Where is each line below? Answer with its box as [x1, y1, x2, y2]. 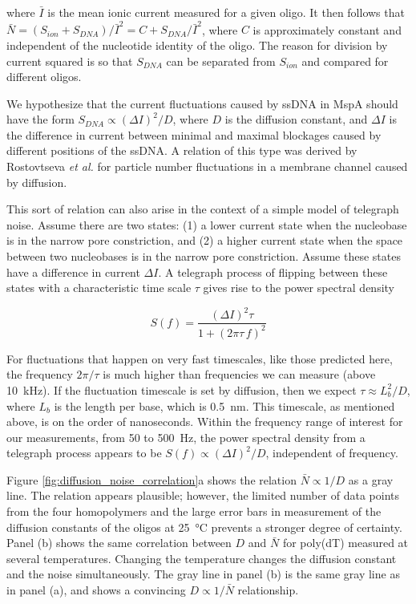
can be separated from [166, 52, 276, 69]
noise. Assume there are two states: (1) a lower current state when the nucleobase [6, 216, 407, 233]
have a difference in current [6, 263, 140, 280]
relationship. [237, 582, 299, 598]
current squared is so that [6, 52, 133, 69]
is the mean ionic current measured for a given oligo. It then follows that [47, 4, 405, 20]
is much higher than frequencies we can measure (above [103, 366, 376, 383]
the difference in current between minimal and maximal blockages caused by [6, 126, 382, 143]
